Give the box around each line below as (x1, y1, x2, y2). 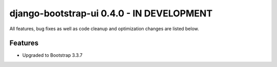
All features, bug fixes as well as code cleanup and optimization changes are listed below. (9, 26, 200, 32)
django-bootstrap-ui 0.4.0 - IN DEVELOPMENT (9, 8, 213, 19)
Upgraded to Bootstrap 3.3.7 (22, 52, 83, 58)
